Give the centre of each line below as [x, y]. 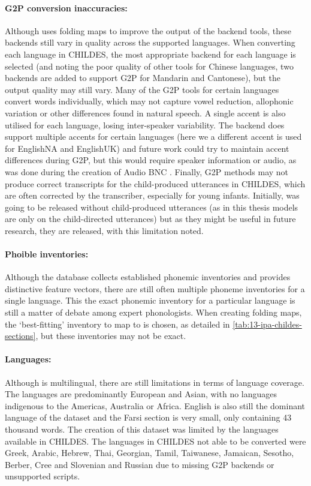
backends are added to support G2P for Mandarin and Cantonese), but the [143, 78]
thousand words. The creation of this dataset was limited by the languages [142, 429]
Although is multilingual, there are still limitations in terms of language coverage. [155, 382]
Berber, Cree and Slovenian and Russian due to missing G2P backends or [140, 464]
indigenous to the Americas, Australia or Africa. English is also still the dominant [155, 405]
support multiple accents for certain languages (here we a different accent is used [153, 136]
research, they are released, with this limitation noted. [104, 230]
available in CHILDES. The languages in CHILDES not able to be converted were [155, 441]
